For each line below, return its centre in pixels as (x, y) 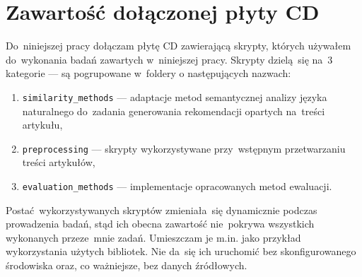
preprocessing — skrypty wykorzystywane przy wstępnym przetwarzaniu (184, 148)
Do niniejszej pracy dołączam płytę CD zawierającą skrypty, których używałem (179, 46)
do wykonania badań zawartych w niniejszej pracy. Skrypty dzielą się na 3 (169, 59)
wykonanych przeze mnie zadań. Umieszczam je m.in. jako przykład (153, 237)
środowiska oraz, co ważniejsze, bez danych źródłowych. (127, 265)
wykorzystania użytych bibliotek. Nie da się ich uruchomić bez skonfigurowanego (181, 251)
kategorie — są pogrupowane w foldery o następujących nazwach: (148, 73)
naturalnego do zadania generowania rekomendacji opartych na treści (174, 111)
